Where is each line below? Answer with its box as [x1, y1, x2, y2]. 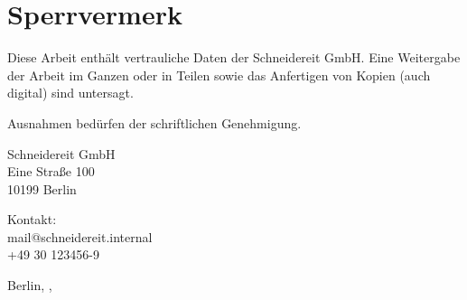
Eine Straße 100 [7, 162, 95, 181]
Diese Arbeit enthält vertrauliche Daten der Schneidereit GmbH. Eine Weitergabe [7, 48, 461, 67]
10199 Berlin [7, 179, 77, 198]
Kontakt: [7, 210, 57, 229]
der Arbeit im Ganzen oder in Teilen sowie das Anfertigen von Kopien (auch [7, 65, 431, 84]
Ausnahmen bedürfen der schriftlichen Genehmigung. [7, 113, 302, 132]
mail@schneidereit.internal [7, 227, 153, 246]
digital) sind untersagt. [7, 83, 134, 102]
